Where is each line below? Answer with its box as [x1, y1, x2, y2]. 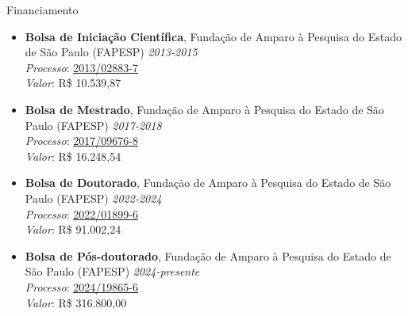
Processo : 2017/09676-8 [25, 132, 138, 149]
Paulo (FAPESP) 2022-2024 [25, 189, 162, 206]
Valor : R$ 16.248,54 [25, 147, 121, 164]
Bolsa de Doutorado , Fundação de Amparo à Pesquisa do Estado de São [25, 174, 391, 191]
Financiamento [6, 2, 79, 17]
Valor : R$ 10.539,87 [25, 74, 121, 91]
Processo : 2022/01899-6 [25, 205, 138, 222]
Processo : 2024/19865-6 [25, 278, 138, 295]
